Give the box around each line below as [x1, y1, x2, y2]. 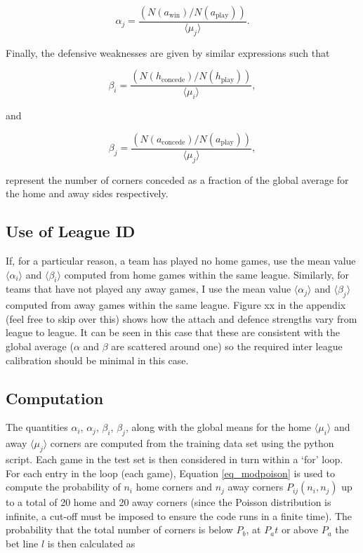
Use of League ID [6, 220, 136, 242]
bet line [6, 535, 39, 550]
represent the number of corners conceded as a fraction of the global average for [6, 172, 349, 187]
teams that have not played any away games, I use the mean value [6, 281, 291, 296]
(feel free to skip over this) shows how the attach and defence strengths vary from [6, 311, 357, 326]
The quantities [6, 420, 68, 434]
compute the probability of [6, 479, 121, 494]
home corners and [136, 479, 212, 494]
